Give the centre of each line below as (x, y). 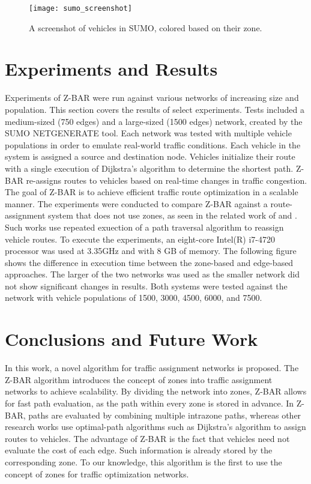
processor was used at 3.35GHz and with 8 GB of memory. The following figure (151, 251)
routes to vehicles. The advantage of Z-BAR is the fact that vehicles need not (147, 438)
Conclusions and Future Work (131, 339)
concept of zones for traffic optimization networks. (97, 473)
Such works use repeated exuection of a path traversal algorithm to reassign (144, 227)
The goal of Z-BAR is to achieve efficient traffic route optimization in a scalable (152, 192)
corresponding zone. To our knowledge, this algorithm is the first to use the (143, 461)
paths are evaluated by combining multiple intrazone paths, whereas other (165, 415)
